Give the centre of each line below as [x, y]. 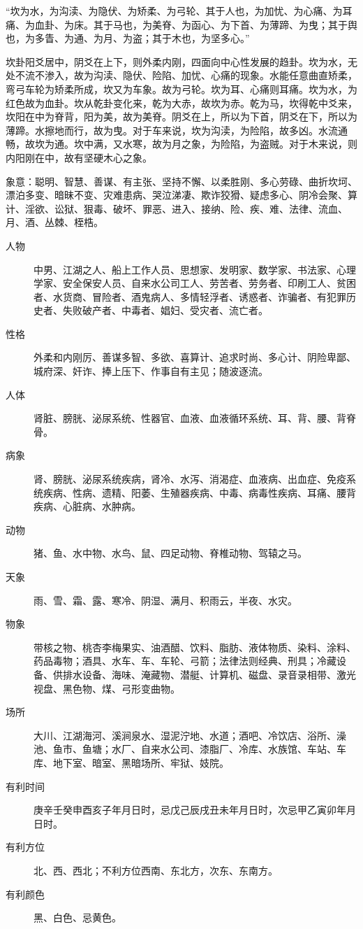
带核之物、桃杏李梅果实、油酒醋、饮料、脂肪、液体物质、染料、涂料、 [195, 647]
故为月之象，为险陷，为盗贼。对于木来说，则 [254, 144]
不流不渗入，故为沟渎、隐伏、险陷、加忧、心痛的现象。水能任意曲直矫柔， [186, 75]
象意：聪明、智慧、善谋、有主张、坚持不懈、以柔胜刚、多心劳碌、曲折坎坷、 [181, 181]
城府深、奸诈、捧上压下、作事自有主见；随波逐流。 [151, 371]
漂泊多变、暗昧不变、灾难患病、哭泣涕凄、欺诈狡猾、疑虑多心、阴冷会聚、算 [181, 195]
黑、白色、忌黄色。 [77, 917]
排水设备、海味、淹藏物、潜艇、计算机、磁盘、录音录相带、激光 [209, 674]
